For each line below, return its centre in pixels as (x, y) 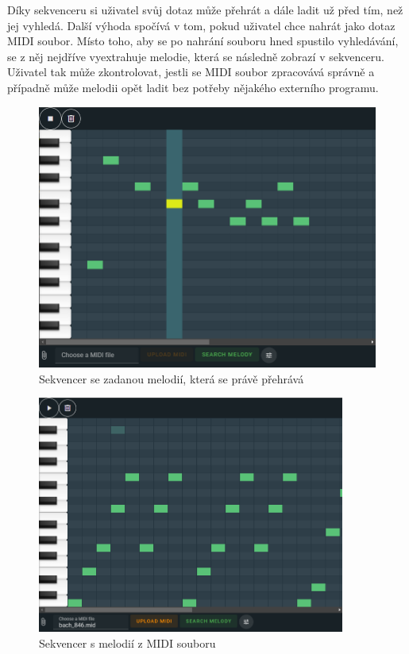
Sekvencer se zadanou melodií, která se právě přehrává (172, 378)
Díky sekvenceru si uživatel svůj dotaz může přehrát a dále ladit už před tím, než (205, 10)
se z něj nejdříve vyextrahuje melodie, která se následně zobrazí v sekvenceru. (196, 56)
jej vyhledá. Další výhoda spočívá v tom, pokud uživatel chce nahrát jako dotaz (201, 25)
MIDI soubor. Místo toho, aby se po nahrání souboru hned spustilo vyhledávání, (203, 41)
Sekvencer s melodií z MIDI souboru (127, 643)
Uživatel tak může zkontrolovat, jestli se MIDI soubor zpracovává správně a (191, 72)
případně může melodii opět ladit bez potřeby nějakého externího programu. (193, 87)
